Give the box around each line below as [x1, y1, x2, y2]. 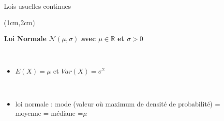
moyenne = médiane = [15, 108, 83, 118]
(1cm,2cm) [4, 17, 35, 27]
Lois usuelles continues [4, 1, 71, 11]
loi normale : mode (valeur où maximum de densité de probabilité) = [15, 98, 221, 108]
